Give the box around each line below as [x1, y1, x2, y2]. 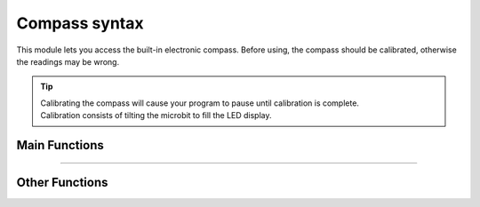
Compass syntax [16, 13, 144, 33]
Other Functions [16, 174, 108, 190]
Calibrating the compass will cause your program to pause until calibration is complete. [40, 98, 360, 108]
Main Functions [16, 138, 104, 153]
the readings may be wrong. [16, 56, 120, 67]
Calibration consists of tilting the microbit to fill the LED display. [40, 110, 272, 121]
